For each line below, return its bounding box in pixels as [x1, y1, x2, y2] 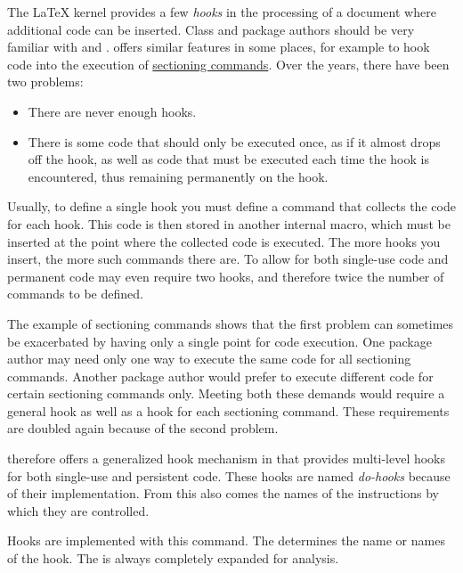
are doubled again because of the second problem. [7, 419, 279, 438]
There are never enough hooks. [28, 102, 197, 120]
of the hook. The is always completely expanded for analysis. [7, 549, 339, 568]
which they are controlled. [7, 501, 150, 520]
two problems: [7, 72, 84, 91]
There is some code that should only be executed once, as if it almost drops [28, 132, 441, 151]
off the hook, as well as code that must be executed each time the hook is [28, 150, 429, 168]
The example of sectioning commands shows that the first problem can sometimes [7, 314, 454, 332]
